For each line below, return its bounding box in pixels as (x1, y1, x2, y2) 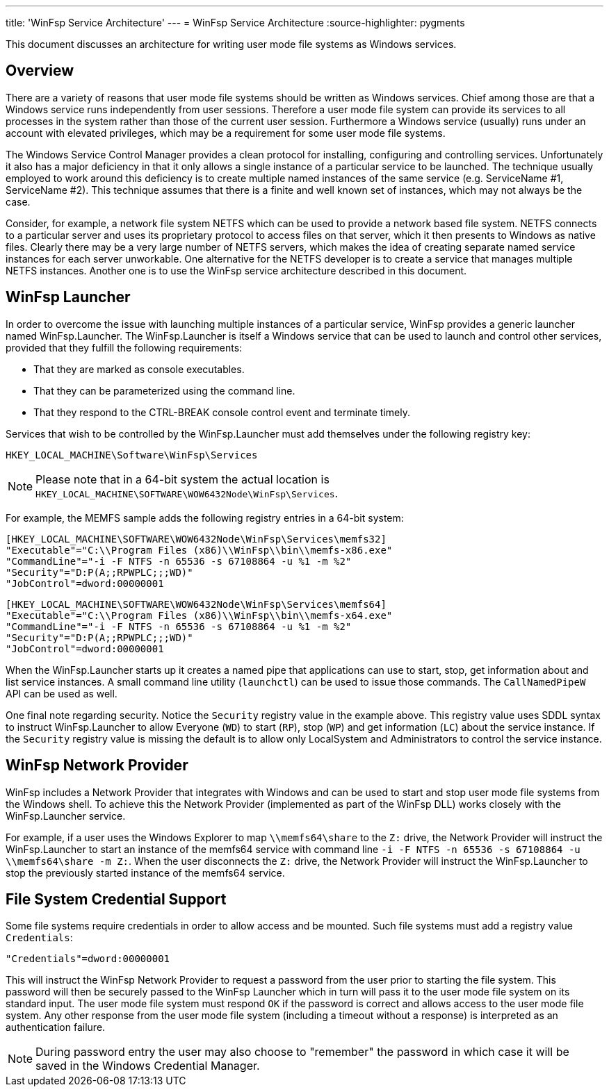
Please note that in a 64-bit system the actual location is (35, 472, 330, 486)
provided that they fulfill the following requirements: (6, 341, 243, 354)
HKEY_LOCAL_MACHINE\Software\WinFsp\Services (6, 449, 258, 461)
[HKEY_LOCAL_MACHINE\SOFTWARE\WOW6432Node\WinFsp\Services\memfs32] (6, 533, 387, 545)
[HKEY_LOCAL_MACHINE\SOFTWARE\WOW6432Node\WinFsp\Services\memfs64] (6, 598, 387, 610)
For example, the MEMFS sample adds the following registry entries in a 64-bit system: (6, 511, 404, 524)
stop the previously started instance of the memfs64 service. (6, 866, 285, 879)
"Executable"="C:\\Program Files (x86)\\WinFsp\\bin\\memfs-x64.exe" (6, 609, 393, 621)
